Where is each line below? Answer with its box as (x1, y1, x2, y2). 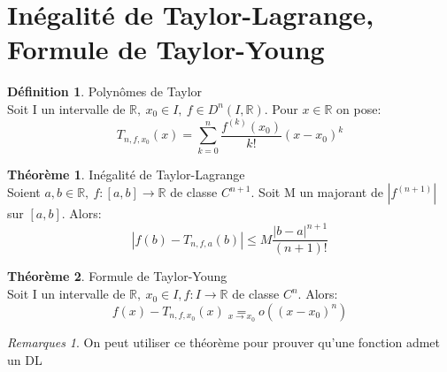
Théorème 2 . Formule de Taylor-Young (7, 267, 227, 285)
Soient (7, 183, 41, 201)
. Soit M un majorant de (250, 183, 383, 201)
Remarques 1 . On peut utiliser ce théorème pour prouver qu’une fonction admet (7, 333, 440, 352)
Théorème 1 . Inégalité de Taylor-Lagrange (7, 164, 245, 183)
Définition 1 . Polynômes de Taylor (7, 82, 203, 101)
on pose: (336, 99, 381, 118)
